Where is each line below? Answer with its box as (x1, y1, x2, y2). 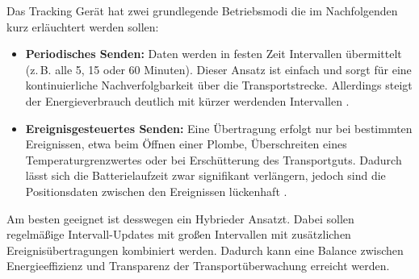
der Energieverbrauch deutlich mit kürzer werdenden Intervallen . (25, 92, 350, 109)
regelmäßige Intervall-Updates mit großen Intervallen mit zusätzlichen (6, 226, 351, 243)
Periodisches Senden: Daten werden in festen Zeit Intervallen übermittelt (25, 45, 402, 62)
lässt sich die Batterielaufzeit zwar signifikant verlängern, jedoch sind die (25, 167, 386, 184)
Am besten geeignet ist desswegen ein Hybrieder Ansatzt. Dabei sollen (6, 210, 354, 227)
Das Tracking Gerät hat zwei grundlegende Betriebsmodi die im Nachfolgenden (6, 2, 398, 19)
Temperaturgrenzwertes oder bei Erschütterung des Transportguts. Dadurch (25, 151, 402, 168)
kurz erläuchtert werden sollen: (6, 18, 159, 35)
